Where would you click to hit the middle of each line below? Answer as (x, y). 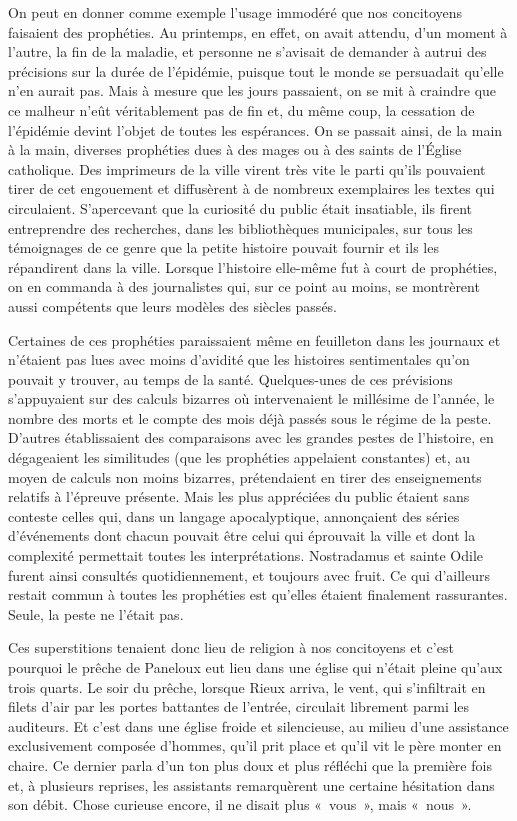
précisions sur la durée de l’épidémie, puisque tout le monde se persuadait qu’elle (256, 70)
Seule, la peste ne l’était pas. (96, 613)
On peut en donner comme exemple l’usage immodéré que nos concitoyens (235, 12)
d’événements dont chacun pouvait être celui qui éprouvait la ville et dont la (242, 535)
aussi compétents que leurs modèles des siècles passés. (173, 305)
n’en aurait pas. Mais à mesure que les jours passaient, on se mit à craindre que (252, 90)
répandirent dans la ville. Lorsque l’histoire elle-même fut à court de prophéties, (253, 266)
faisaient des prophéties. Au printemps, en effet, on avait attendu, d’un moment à (258, 31)
